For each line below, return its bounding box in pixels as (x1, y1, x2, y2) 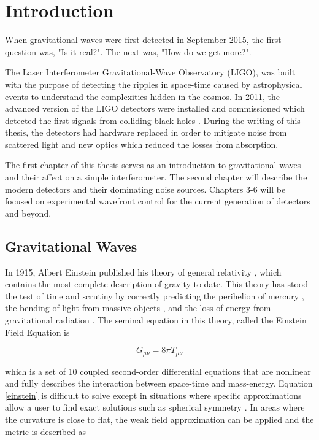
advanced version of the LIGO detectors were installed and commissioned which (5, 102, 305, 115)
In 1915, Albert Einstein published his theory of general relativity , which (5, 265, 282, 278)
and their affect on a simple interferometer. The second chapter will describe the (5, 171, 307, 183)
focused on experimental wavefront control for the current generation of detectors (5, 195, 310, 207)
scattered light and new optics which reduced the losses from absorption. (5, 137, 279, 150)
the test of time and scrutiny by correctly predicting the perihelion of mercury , (5, 289, 304, 302)
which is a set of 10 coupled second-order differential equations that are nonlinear (5, 365, 311, 377)
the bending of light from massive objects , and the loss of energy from (5, 301, 271, 314)
